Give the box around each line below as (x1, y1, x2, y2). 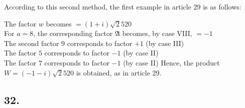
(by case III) (146, 37, 184, 48)
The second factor (4, 37, 59, 48)
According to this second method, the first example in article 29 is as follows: (4, 1, 241, 11)
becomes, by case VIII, (122, 28, 192, 38)
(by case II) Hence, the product (123, 57, 220, 67)
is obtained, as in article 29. (76, 67, 162, 77)
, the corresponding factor (33, 28, 113, 38)
